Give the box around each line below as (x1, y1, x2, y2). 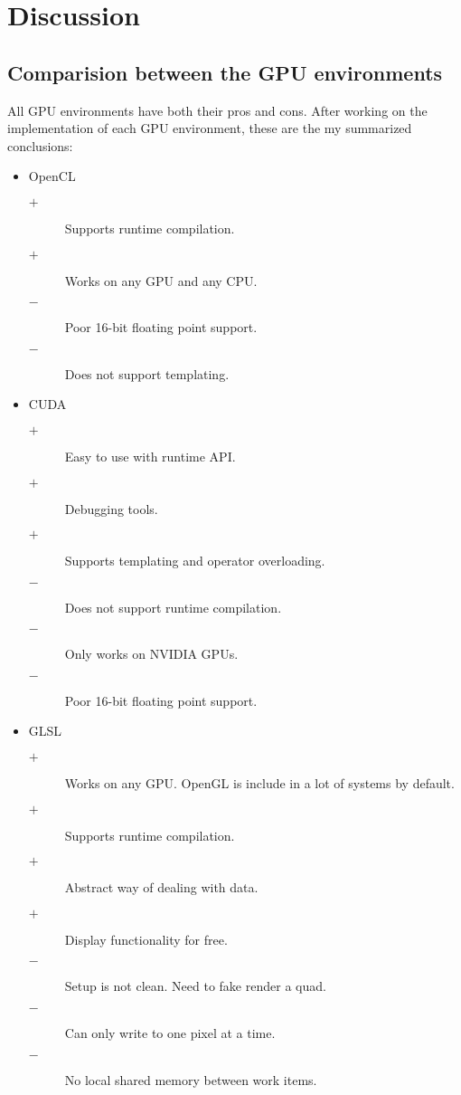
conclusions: (7, 136, 73, 155)
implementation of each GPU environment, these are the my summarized (7, 119, 412, 138)
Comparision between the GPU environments (7, 58, 443, 86)
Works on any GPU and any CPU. (64, 271, 258, 290)
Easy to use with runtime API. (64, 446, 236, 465)
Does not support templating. (64, 364, 230, 383)
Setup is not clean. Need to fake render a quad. (64, 976, 326, 995)
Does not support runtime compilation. (64, 597, 282, 616)
